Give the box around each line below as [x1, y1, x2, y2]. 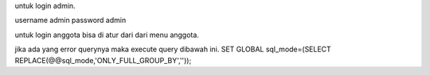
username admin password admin [14, 16, 127, 25]
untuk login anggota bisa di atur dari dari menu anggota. [14, 30, 199, 39]
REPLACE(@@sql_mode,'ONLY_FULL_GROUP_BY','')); [14, 55, 192, 65]
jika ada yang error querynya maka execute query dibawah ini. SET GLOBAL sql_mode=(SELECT [14, 44, 332, 54]
